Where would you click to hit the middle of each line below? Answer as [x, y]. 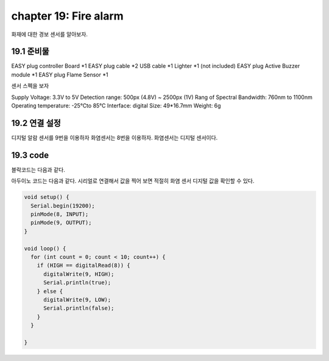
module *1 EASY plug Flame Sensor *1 [60, 75]
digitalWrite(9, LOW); [77, 300]
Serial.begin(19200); [63, 206]
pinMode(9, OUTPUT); [61, 223]
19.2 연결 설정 [36, 123]
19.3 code [30, 155]
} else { [50, 291]
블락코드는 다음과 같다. [38, 170]
